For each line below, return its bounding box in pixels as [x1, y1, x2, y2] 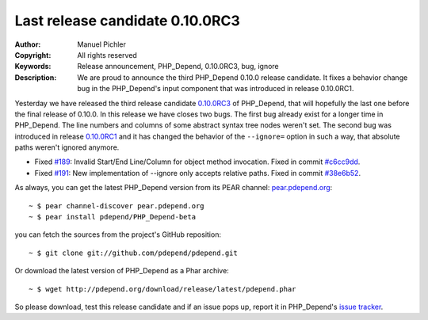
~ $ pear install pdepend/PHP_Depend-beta [29, 212, 197, 222]
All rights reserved [77, 50, 138, 59]
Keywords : [14, 62, 52, 71]
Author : [14, 40, 41, 49]
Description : [14, 72, 57, 82]
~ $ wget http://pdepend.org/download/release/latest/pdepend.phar [29, 284, 296, 293]
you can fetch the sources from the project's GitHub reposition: [14, 230, 222, 239]
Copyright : [14, 50, 52, 59]
